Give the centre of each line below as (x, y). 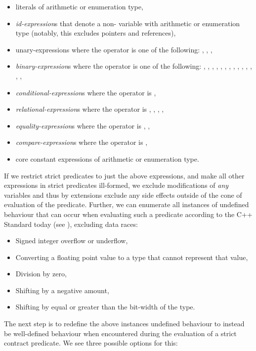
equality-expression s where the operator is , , (83, 125)
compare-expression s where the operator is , (82, 142)
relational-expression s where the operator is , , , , (90, 109)
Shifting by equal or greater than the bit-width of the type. (105, 307)
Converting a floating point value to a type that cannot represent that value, (132, 257)
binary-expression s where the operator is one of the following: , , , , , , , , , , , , (134, 66)
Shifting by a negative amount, (62, 290)
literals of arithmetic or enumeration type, (79, 6)
